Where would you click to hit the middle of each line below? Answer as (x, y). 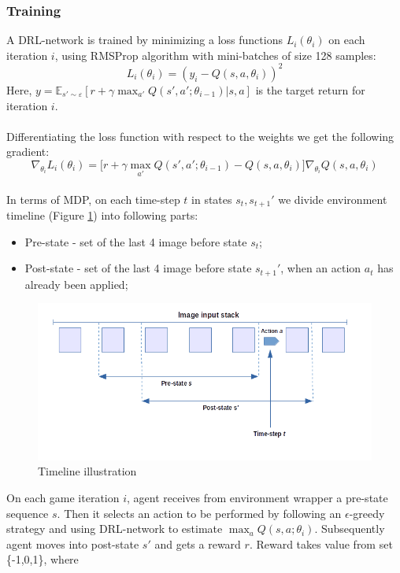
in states (212, 199)
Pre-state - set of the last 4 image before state (136, 241)
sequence (28, 513)
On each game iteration (63, 498)
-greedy (367, 513)
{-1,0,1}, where (43, 559)
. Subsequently (350, 529)
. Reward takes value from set (321, 543)
